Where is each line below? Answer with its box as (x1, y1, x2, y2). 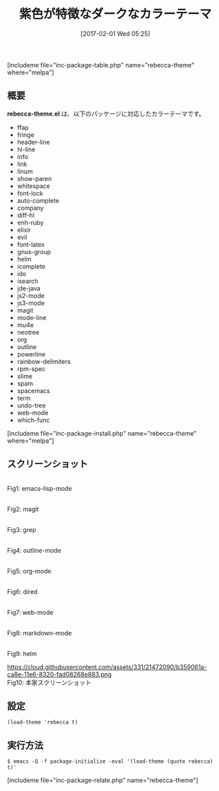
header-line (16, 138, 50, 146)
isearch (16, 277, 39, 285)
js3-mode (16, 299, 45, 307)
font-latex (16, 240, 45, 249)
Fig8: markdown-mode (7, 629, 72, 637)
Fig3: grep (7, 525, 36, 534)
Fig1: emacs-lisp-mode (7, 484, 72, 492)
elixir (16, 225, 32, 234)
